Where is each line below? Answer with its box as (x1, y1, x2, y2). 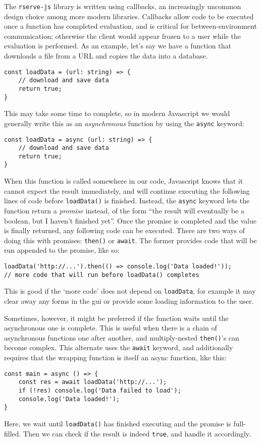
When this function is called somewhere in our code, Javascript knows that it (4, 176, 243, 186)
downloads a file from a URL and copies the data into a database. (4, 50, 208, 61)
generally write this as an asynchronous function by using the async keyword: (4, 118, 244, 128)
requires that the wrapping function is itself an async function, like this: (4, 352, 227, 363)
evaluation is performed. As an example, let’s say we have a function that (4, 40, 231, 51)
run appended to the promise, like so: (4, 245, 120, 255)
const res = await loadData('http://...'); (18, 378, 167, 386)
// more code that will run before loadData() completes (4, 271, 199, 279)
